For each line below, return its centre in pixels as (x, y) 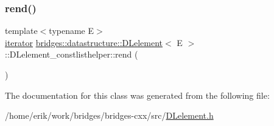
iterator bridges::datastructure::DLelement (84, 42)
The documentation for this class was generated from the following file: (137, 95)
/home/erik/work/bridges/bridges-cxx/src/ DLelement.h (109, 115)
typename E (72, 31)
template (21, 31)
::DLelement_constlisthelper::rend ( (72, 54)
